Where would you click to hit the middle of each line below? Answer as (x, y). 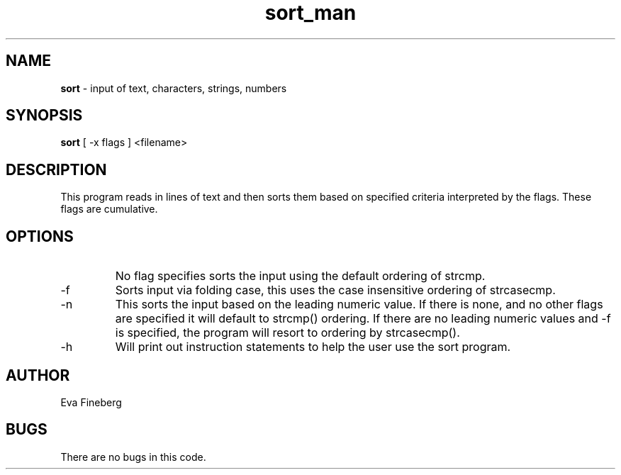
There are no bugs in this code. (133, 457)
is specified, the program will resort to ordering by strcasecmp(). (287, 333)
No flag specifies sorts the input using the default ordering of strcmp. (300, 276)
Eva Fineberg (91, 402)
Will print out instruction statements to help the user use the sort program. (313, 347)
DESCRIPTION (56, 169)
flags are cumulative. (109, 209)
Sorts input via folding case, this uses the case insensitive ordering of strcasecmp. (335, 290)
